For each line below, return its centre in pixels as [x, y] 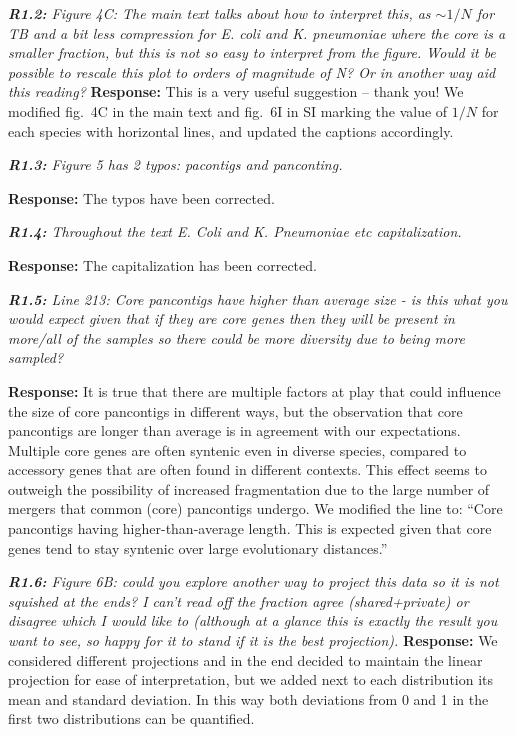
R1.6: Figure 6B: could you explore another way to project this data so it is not [253, 581]
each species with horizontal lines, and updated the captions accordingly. [231, 130]
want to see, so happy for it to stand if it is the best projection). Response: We [253, 640]
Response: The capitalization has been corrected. [162, 264]
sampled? [36, 357]
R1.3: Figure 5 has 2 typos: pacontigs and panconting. [175, 164]
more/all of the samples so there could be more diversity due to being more [236, 337]
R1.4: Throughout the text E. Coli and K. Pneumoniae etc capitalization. [235, 231]
